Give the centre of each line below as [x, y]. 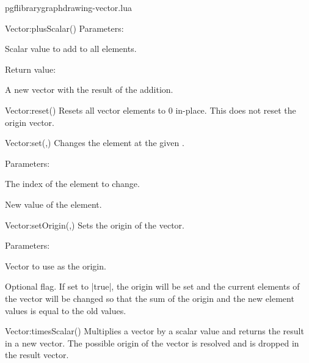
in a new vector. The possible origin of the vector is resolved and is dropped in [152, 343]
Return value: [31, 69]
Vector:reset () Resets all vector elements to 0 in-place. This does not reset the [151, 110]
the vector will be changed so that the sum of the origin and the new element [150, 298]
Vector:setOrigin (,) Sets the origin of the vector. [95, 225]
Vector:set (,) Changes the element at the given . [95, 143]
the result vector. [37, 355]
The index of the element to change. [72, 184]
